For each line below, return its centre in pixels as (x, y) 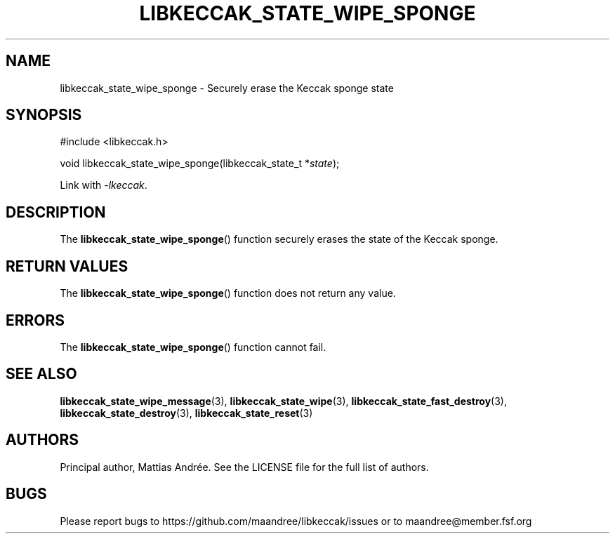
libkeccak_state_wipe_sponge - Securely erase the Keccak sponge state (227, 88)
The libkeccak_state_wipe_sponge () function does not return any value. (228, 293)
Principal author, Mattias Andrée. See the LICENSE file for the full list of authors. (244, 467)
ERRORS (35, 320)
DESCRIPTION (56, 212)
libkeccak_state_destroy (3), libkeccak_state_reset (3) (186, 413)
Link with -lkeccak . (104, 185)
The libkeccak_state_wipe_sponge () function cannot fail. (193, 347)
